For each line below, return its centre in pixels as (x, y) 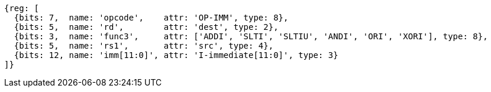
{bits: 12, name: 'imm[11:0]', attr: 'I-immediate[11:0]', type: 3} (176, 55)
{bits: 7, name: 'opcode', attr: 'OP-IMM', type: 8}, (151, 18)
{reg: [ (22, 8)
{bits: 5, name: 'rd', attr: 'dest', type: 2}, (146, 27)
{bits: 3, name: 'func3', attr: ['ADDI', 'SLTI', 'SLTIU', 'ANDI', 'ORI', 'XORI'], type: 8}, (251, 36)
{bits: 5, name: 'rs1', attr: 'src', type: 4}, (144, 46)
